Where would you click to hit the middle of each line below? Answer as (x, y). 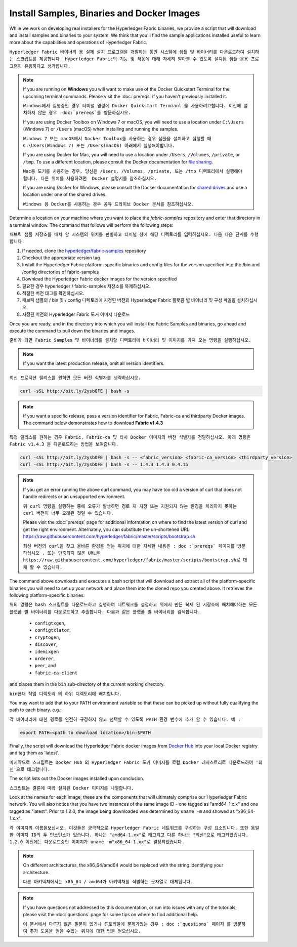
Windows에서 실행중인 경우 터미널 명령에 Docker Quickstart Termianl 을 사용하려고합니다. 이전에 (132, 106)
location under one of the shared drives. (65, 194)
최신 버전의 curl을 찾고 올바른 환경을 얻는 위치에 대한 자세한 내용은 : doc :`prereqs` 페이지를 (129, 546)
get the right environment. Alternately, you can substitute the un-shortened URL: (107, 529)
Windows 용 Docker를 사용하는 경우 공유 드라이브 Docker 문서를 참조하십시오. (109, 204)
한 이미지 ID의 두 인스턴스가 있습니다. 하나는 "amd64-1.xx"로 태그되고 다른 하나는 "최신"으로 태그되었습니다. (129, 835)
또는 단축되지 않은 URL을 (74, 553)
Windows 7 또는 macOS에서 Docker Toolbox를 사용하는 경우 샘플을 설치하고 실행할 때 (117, 138)
